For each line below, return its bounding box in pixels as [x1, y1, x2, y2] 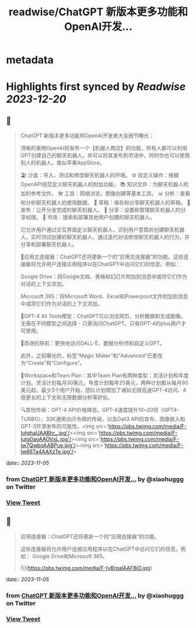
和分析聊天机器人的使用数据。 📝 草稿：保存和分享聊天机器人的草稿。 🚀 [20, 199, 191, 206]
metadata [6, 53, 54, 67]
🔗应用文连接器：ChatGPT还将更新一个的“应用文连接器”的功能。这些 [20, 253, 184, 261]
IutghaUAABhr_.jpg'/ [20, 429, 70, 436]
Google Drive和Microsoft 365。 [32, 552, 108, 559]
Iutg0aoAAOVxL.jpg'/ [20, 436, 71, 443]
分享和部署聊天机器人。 [20, 241, 77, 248]
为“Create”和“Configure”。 [20, 360, 85, 367]
